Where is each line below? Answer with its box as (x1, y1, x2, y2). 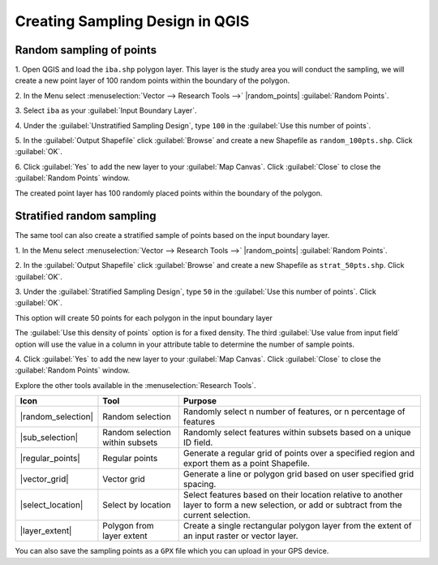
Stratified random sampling (15, 209, 157, 223)
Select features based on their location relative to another (182, 490, 403, 501)
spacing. (182, 479, 217, 490)
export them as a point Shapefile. (182, 458, 310, 469)
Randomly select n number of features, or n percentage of (182, 406, 406, 417)
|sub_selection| (19, 432, 79, 443)
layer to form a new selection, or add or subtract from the (182, 499, 402, 511)
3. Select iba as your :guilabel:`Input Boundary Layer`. (15, 106, 198, 115)
